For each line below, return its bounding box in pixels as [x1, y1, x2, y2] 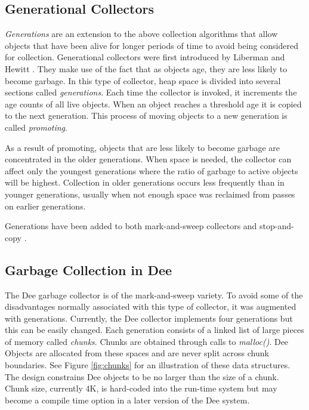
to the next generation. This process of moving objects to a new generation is [5, 109, 288, 122]
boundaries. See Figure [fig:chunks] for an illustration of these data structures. [5, 359, 291, 371]
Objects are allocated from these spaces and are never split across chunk [5, 347, 269, 359]
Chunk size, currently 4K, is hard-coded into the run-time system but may [5, 382, 277, 394]
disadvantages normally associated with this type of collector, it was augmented [5, 300, 296, 313]
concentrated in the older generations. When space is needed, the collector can [5, 153, 292, 165]
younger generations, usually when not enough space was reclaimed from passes [5, 187, 295, 200]
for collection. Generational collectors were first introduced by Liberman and [5, 51, 285, 63]
